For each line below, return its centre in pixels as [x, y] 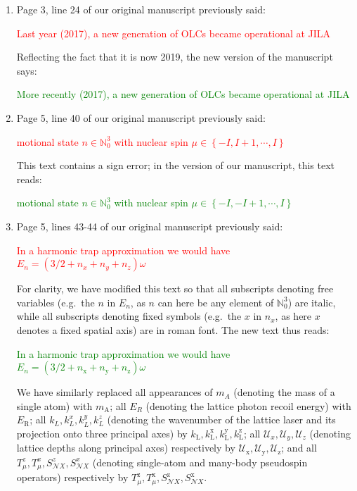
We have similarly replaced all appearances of [115, 392]
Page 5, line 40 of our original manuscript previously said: [141, 117]
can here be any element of [216, 302]
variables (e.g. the [56, 302]
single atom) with [54, 405]
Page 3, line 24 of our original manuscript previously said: [141, 9]
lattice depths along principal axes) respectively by [126, 448]
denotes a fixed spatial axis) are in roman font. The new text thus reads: [173, 329]
